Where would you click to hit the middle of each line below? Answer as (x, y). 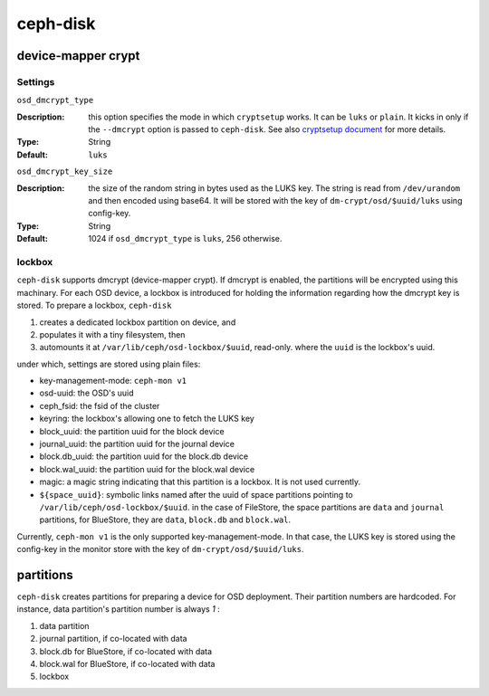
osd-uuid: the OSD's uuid (87, 393)
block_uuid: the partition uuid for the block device (132, 431)
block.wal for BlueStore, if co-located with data (127, 664)
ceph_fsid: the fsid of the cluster (100, 405)
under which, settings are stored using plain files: (109, 364)
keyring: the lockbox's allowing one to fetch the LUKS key (147, 419)
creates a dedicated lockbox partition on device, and (138, 322)
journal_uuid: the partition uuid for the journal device (137, 444)
